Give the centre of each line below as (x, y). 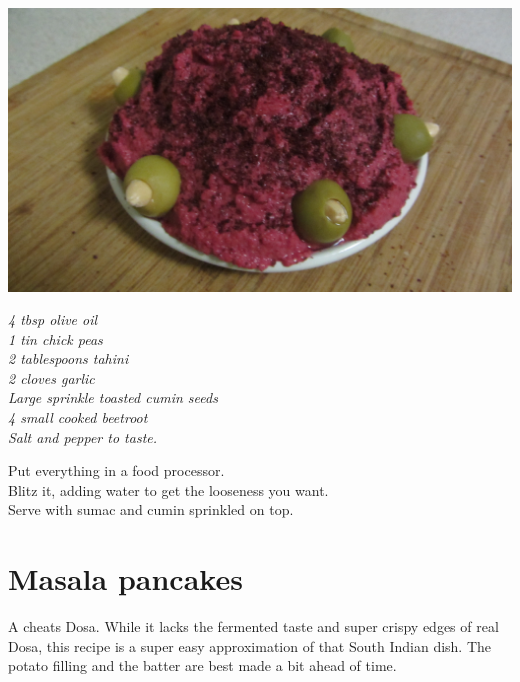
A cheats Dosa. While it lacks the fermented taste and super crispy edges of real (253, 626)
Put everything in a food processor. (116, 470)
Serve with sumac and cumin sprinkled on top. (151, 509)
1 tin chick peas (55, 338)
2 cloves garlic (51, 377)
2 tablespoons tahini (68, 358)
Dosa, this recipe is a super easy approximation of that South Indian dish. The (250, 645)
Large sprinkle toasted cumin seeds (113, 397)
